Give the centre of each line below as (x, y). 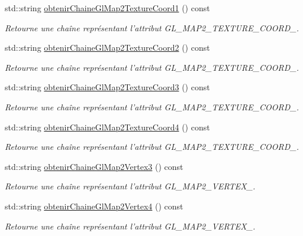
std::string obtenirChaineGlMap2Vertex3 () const (94, 166)
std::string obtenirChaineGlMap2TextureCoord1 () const (107, 8)
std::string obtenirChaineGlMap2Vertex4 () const (94, 206)
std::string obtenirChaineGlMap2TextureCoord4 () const (107, 127)
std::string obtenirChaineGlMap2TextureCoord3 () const (107, 87)
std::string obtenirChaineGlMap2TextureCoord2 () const (107, 47)
